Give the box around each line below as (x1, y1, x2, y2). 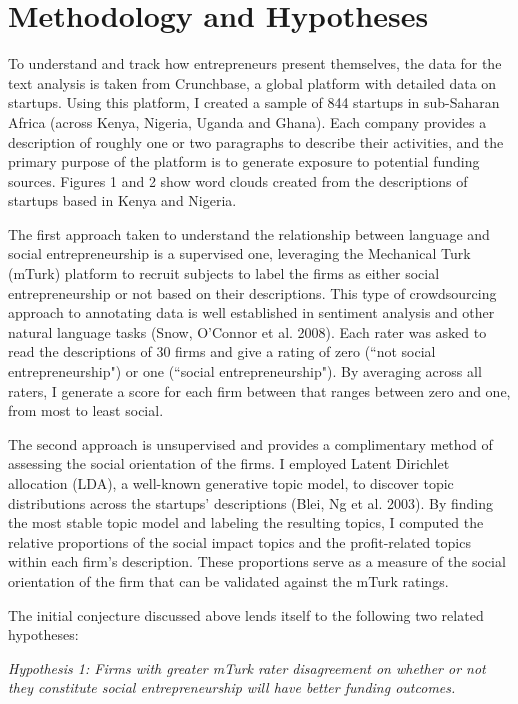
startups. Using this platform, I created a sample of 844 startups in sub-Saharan (8, 92, 500, 113)
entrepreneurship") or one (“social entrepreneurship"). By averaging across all (8, 361, 482, 382)
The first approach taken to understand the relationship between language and (8, 223, 490, 244)
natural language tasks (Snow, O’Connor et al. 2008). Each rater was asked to (8, 321, 487, 342)
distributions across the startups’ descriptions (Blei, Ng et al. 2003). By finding (8, 492, 493, 513)
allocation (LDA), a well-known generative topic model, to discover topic (8, 473, 454, 493)
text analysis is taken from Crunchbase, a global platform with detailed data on (8, 72, 497, 93)
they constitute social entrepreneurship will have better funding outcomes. (8, 677, 456, 698)
